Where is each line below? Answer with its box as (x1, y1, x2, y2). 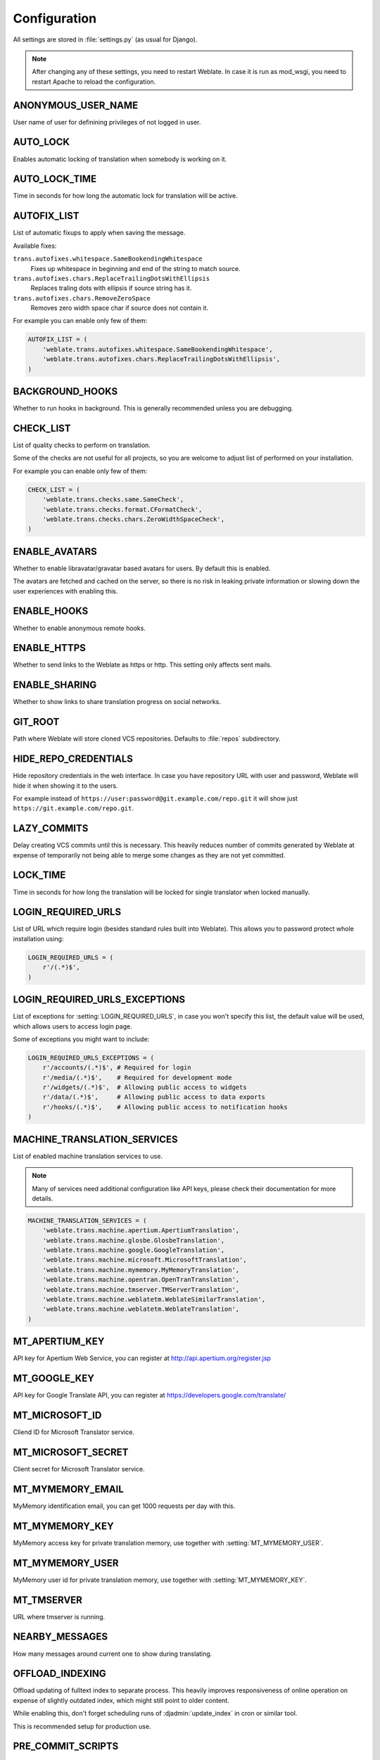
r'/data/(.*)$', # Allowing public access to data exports (42, 1093, 266, 1101)
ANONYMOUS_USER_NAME (13, 99, 139, 111)
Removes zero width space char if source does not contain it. (30, 303, 209, 313)
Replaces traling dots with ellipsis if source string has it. (30, 284, 192, 292)
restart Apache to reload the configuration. (32, 77, 156, 86)
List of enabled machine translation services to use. (13, 1152, 163, 1160)
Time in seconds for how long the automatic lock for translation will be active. (13, 191, 239, 200)
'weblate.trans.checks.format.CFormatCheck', (42, 505, 203, 513)
